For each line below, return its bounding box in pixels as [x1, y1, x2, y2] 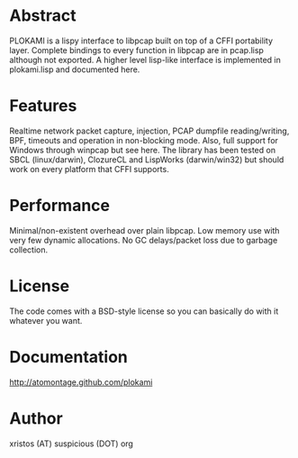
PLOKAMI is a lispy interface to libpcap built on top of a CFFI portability [9, 35, 273, 46]
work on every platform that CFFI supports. [9, 163, 169, 174]
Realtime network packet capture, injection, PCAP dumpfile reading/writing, [9, 125, 290, 136]
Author [9, 408, 63, 428]
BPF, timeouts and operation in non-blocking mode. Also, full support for [9, 134, 279, 145]
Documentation [9, 346, 129, 367]
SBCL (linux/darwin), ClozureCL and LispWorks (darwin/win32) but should [9, 154, 284, 165]
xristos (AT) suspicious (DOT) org [9, 438, 133, 449]
